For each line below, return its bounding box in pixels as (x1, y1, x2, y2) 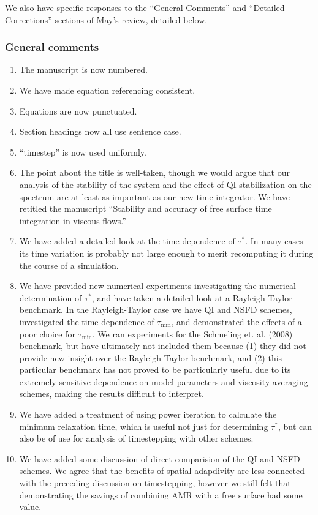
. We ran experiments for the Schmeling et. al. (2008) (92, 327, 293, 340)
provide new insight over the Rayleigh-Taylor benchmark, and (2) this (19, 351, 282, 364)
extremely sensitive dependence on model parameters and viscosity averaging (19, 375, 308, 388)
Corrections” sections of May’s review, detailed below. (5, 13, 208, 26)
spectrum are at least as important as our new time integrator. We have (19, 190, 290, 203)
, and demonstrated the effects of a (171, 315, 302, 328)
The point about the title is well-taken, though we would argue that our (19, 166, 290, 179)
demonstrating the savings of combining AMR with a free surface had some (19, 488, 303, 501)
